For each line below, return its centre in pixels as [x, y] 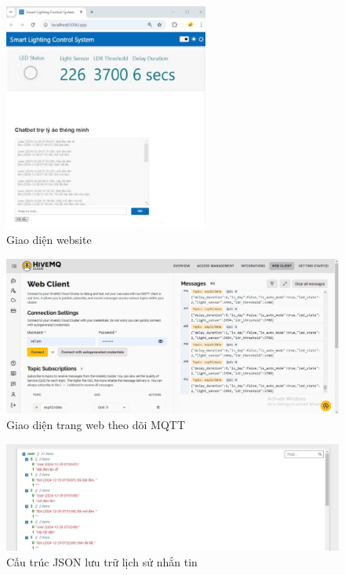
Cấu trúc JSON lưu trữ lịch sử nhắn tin [102, 561]
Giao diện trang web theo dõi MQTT [96, 424]
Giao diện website [49, 240]
